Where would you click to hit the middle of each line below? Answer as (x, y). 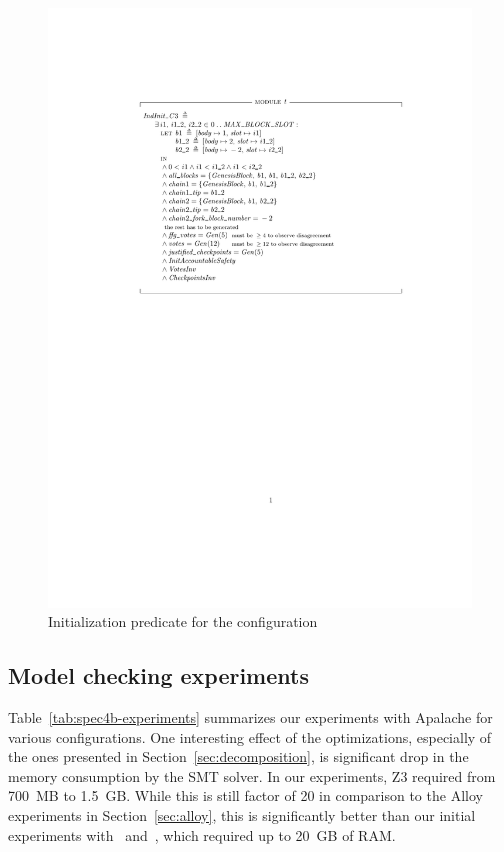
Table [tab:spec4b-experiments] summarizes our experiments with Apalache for (250, 717)
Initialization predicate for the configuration (183, 621)
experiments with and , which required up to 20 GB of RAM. (202, 834)
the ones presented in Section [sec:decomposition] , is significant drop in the (238, 756)
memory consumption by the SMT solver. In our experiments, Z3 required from (252, 775)
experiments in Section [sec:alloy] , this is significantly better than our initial (242, 815)
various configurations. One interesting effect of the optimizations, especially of (250, 736)
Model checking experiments (158, 675)
